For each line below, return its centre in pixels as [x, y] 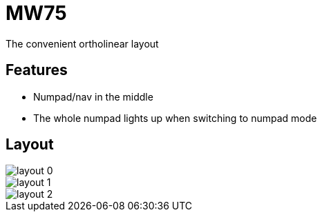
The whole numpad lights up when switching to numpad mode [175, 118]
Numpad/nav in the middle [93, 96]
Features [37, 70]
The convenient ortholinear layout [82, 43]
